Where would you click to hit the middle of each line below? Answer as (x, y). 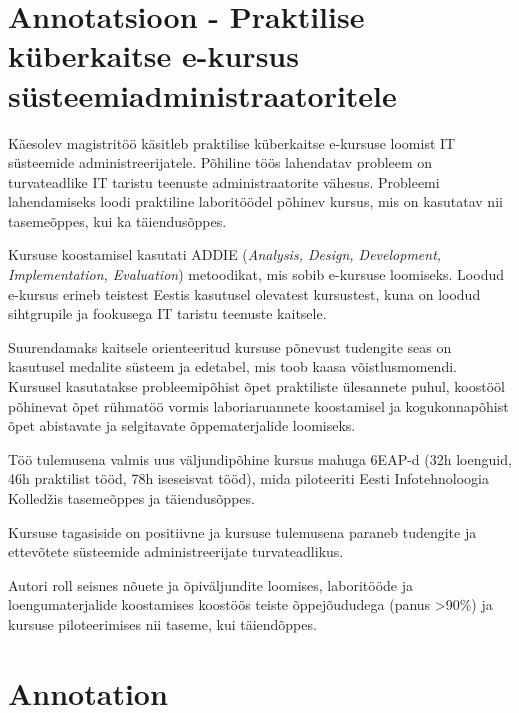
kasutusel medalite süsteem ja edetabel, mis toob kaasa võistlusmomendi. (232, 366)
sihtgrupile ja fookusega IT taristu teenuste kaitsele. (167, 313)
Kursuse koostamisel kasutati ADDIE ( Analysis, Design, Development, (225, 254)
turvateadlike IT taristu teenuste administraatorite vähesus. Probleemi (224, 181)
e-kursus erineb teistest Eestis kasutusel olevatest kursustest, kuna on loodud (244, 293)
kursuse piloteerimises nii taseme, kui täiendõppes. (162, 623)
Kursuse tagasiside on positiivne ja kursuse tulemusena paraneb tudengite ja (242, 531)
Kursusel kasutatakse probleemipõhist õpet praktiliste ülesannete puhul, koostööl (256, 386)
